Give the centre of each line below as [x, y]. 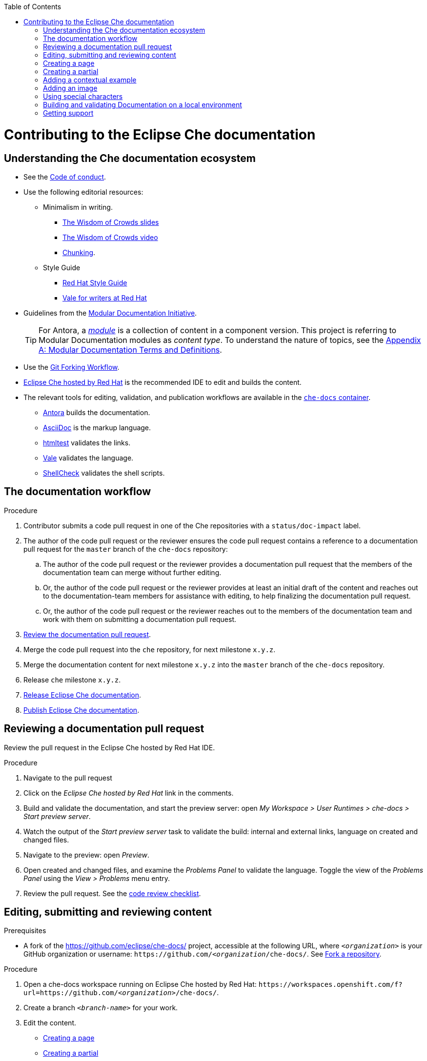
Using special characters [83, 96]
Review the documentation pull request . [87, 634]
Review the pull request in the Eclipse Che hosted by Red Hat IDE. [110, 747]
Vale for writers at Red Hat [105, 298]
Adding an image [70, 88]
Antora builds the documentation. [97, 412]
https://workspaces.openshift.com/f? [330, 985]
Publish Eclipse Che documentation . [81, 710]
